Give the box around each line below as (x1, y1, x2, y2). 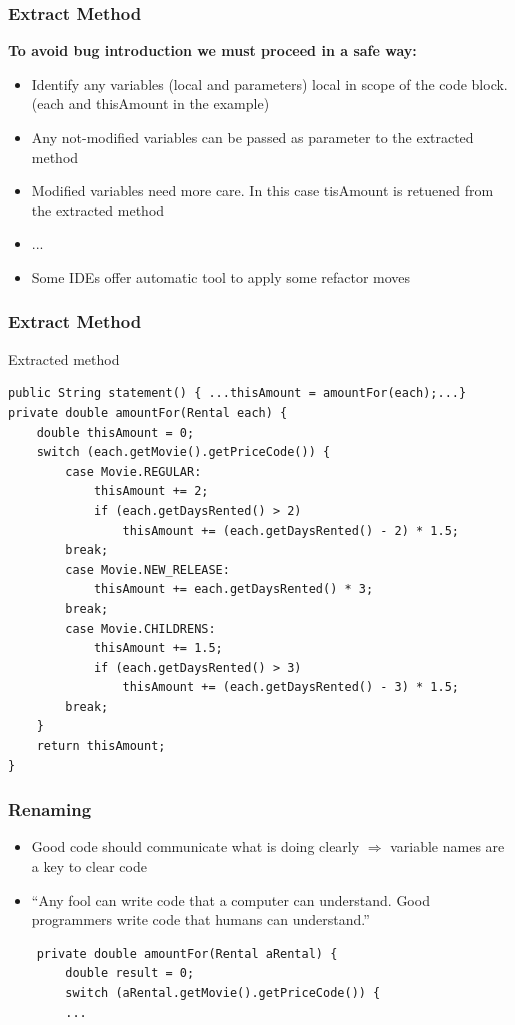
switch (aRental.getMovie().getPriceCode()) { (65, 986, 381, 1001)
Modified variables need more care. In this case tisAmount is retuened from (31, 180, 494, 201)
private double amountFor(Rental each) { (8, 405, 288, 420)
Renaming (8, 797, 92, 822)
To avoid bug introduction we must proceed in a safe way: (8, 40, 417, 61)
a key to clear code (31, 856, 147, 877)
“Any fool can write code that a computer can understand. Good (31, 889, 430, 910)
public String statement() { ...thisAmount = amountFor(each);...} (8, 386, 467, 401)
